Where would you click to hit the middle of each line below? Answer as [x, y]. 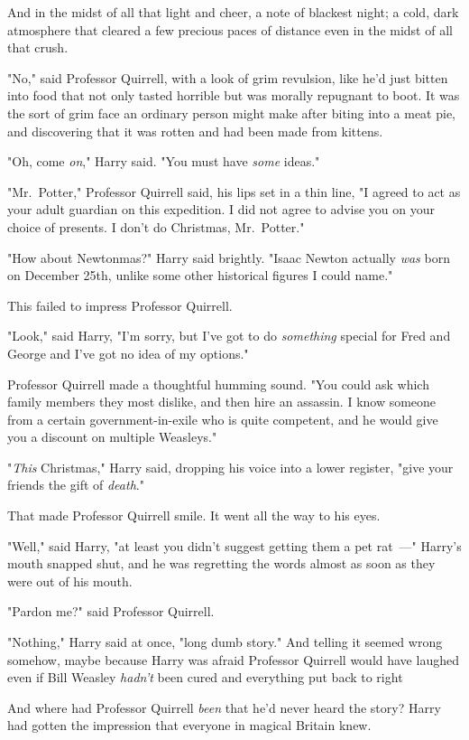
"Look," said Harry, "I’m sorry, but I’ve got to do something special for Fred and [229, 336]
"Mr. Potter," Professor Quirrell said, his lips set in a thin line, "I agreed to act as [234, 191]
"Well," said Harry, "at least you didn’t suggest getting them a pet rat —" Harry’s [234, 545]
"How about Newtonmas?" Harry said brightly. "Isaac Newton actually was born [229, 257]
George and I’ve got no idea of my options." [128, 353]
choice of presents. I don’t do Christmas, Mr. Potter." [156, 226]
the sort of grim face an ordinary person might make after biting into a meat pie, [231, 112]
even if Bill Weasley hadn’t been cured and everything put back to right [205, 677]
